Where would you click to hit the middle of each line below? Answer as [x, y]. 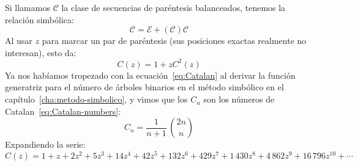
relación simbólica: [39, 19]
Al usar [19, 41]
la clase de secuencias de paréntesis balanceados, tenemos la [173, 7]
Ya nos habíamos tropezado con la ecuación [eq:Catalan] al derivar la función [150, 75]
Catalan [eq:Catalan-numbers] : [63, 111]
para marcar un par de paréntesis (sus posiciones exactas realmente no [174, 41]
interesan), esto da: [41, 52]
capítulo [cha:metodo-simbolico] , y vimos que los [96, 99]
